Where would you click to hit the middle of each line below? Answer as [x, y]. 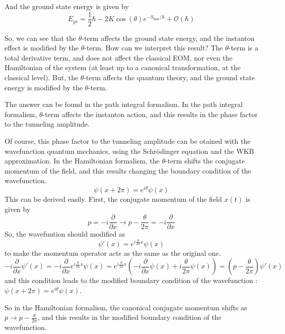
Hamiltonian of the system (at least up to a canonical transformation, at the [123, 67]
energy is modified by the [44, 87]
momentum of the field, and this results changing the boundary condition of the [128, 170]
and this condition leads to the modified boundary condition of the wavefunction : [131, 280]
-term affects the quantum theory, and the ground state [169, 77]
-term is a [243, 48]
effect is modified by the [42, 48]
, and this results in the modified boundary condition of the [129, 317]
